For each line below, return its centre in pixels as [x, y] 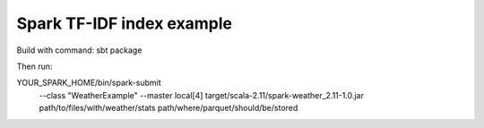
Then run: [35, 66]
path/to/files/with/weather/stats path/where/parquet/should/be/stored [169, 108]
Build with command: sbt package [79, 50]
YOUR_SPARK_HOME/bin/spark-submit [89, 83]
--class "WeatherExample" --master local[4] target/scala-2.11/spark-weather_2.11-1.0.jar [202, 95]
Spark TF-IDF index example [125, 23]
